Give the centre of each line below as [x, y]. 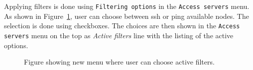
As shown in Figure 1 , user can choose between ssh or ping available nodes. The [126, 16]
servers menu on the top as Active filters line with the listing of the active [119, 35]
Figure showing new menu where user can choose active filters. [119, 62]
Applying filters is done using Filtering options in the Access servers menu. [127, 6]
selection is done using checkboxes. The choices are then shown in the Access [122, 26]
